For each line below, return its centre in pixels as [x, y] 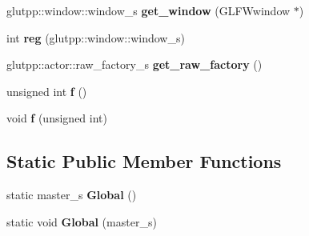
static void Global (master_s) [82, 221]
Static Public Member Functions [144, 161]
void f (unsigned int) [57, 118]
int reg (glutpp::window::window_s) [96, 37]
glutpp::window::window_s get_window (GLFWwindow [148, 10]
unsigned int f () [47, 91]
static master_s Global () [72, 195]
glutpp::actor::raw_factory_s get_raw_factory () [134, 64]
